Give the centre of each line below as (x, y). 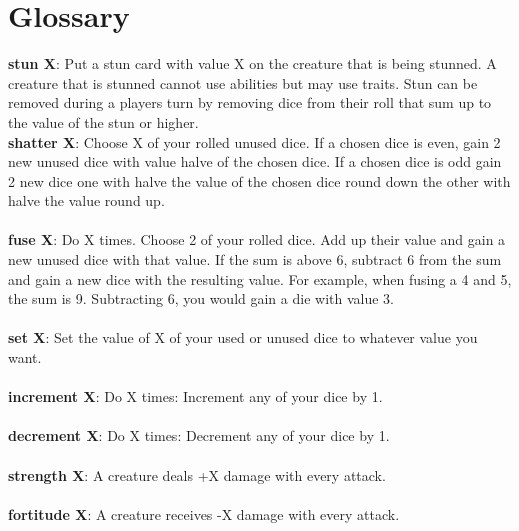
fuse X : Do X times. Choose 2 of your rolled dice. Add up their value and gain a (257, 239)
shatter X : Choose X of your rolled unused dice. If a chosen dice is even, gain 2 (254, 141)
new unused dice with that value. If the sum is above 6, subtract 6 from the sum (255, 259)
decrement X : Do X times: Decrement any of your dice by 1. (199, 435)
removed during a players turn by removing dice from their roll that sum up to (250, 102)
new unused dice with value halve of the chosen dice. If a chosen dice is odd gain (255, 161)
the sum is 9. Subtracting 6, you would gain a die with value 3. (201, 298)
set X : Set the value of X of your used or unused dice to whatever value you (243, 337)
